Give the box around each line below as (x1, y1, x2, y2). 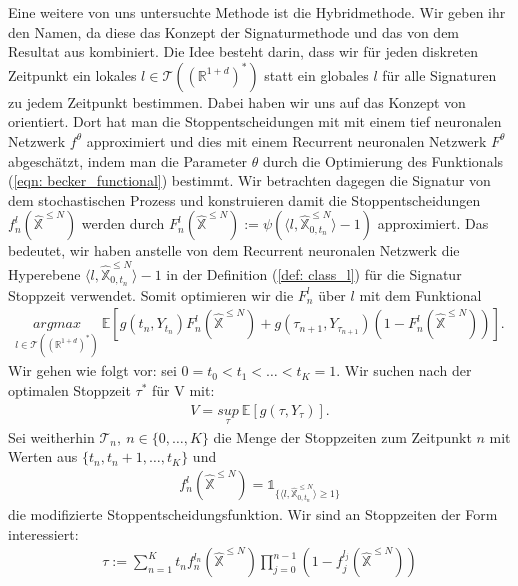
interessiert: (8, 523, 79, 544)
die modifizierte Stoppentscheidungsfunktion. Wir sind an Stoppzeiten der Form (8, 503, 498, 524)
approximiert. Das (377, 213, 489, 234)
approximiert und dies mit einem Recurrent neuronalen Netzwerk (86, 130, 487, 151)
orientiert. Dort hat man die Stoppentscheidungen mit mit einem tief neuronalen (8, 111, 502, 132)
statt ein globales (264, 64, 369, 85)
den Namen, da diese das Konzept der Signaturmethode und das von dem (8, 21, 460, 42)
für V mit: (152, 379, 215, 400)
